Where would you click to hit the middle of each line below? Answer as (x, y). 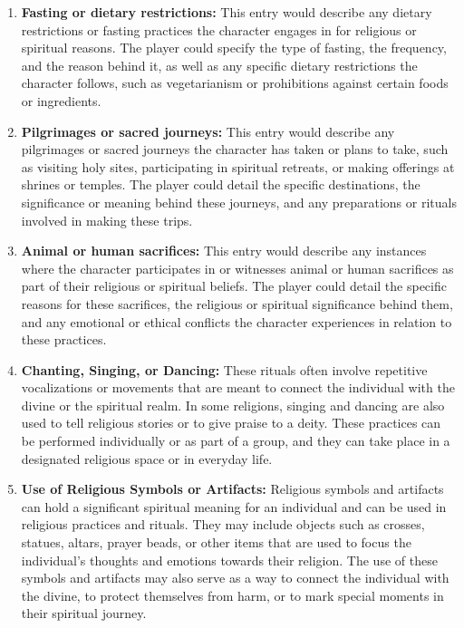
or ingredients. (61, 100)
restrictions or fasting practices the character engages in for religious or (219, 29)
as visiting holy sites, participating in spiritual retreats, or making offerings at (238, 166)
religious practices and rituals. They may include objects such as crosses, (223, 524)
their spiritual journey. (84, 613)
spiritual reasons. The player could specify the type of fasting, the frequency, (234, 48)
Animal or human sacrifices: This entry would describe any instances (224, 251)
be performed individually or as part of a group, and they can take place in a (236, 441)
